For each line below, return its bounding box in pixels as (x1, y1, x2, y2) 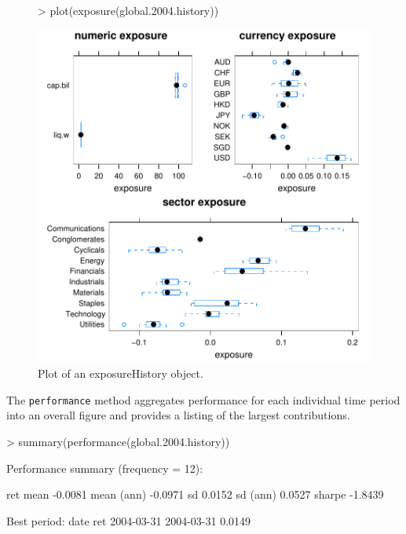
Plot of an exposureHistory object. (38, 365, 203, 382)
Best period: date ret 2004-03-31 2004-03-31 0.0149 (6, 512, 251, 529)
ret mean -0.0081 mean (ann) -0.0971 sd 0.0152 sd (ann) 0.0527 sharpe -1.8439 (6, 486, 384, 503)
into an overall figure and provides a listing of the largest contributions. (6, 407, 350, 423)
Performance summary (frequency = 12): (6, 459, 203, 476)
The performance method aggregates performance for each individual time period (6, 391, 401, 408)
